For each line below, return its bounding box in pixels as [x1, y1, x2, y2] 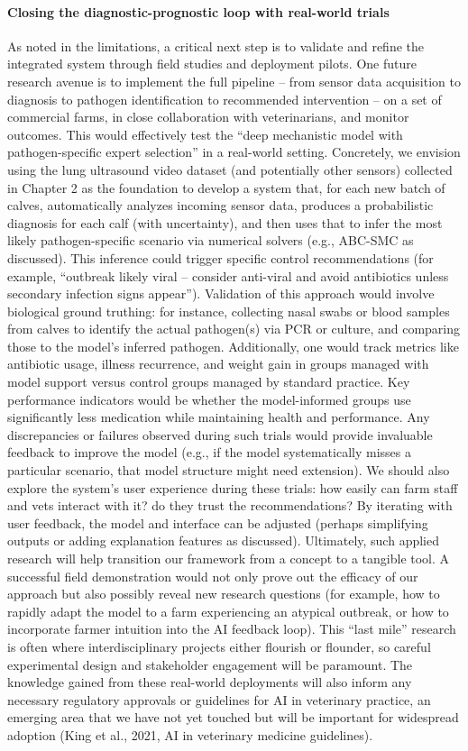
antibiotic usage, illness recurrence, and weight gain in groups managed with [7, 354, 429, 373]
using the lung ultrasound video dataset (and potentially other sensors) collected [7, 160, 453, 179]
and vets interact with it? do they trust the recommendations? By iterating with [7, 496, 453, 515]
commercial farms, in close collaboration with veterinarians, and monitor [7, 107, 409, 126]
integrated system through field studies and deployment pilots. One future [7, 54, 417, 73]
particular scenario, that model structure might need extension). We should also [7, 461, 450, 480]
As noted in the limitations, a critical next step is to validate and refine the [7, 36, 424, 55]
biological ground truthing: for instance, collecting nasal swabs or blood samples [7, 301, 450, 320]
